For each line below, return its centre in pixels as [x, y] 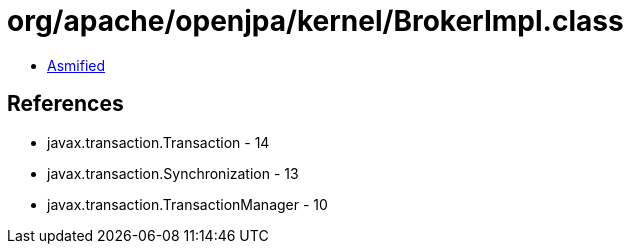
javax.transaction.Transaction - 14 [158, 142]
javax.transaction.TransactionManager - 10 [187, 204]
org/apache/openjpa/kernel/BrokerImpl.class [315, 21]
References [65, 104]
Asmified [76, 65]
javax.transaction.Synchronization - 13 [173, 173]
